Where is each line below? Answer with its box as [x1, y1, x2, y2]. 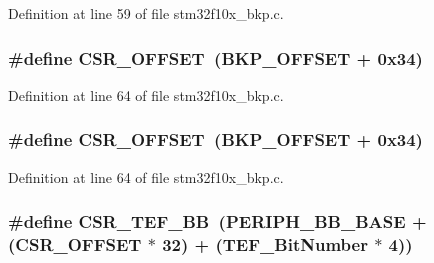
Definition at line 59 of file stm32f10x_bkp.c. [8, 3, 284, 23]
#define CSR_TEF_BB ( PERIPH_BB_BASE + [8, 209, 427, 234]
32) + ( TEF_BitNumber [162, 232, 368, 257]
